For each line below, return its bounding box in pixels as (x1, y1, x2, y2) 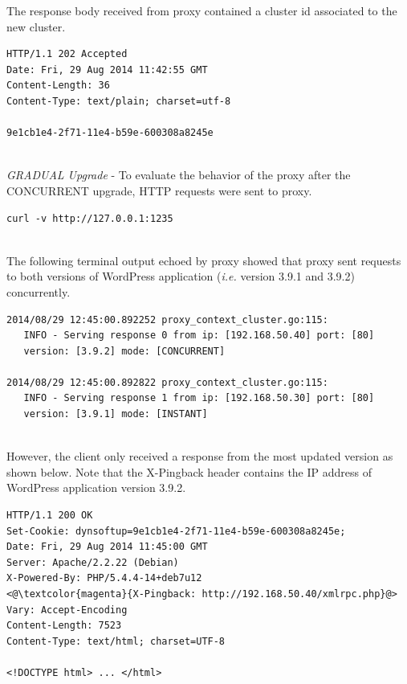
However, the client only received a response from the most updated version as (6, 448, 393, 465)
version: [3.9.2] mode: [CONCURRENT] (23, 345, 226, 357)
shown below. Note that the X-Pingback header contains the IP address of (6, 463, 372, 480)
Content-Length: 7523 (6, 620, 122, 632)
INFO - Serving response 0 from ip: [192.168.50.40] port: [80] (23, 330, 375, 342)
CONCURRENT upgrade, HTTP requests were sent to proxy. (6, 182, 312, 199)
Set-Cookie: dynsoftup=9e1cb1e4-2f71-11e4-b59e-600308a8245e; (6, 525, 346, 537)
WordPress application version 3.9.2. (6, 479, 186, 496)
